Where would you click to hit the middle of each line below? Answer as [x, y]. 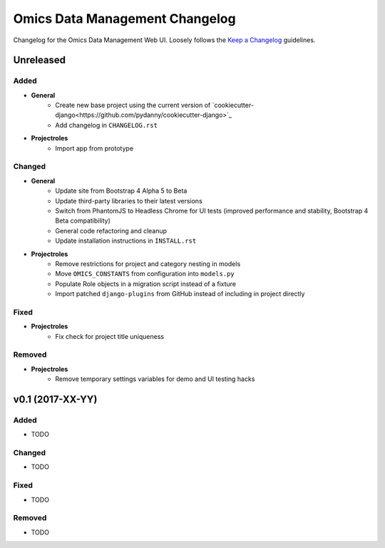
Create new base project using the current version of [133, 105]
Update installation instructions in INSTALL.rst [126, 241]
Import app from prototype [94, 148]
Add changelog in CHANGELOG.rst [107, 125]
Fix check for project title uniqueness [109, 336]
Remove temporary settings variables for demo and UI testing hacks [155, 379]
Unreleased [40, 60]
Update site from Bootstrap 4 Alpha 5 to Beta [121, 191]
